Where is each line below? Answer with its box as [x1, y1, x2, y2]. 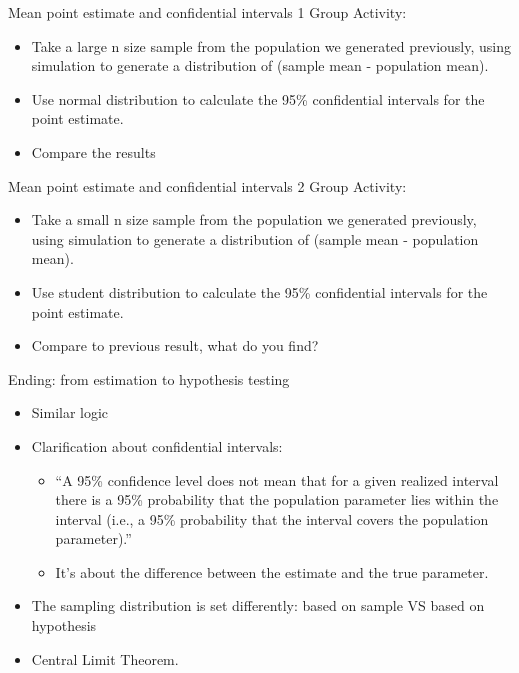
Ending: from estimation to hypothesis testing [8, 368, 290, 389]
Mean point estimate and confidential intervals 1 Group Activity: [8, 2, 407, 22]
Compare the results [31, 141, 156, 162]
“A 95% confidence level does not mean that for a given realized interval [55, 469, 499, 490]
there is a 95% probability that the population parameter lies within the [55, 489, 499, 510]
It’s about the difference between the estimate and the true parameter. [55, 561, 489, 582]
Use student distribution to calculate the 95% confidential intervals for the [31, 281, 488, 302]
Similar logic [31, 402, 109, 423]
